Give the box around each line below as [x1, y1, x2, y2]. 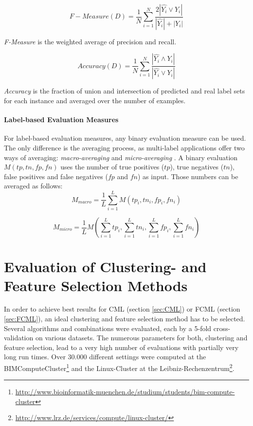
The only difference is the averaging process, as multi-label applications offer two [4, 142, 245, 152]
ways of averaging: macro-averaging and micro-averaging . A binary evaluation [4, 152, 238, 162]
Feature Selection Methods [4, 276, 188, 296]
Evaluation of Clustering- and [4, 257, 207, 277]
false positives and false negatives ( [4, 171, 108, 181]
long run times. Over [4, 352, 66, 362]
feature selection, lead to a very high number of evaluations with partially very [4, 342, 239, 352]
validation [4, 333, 34, 343]
